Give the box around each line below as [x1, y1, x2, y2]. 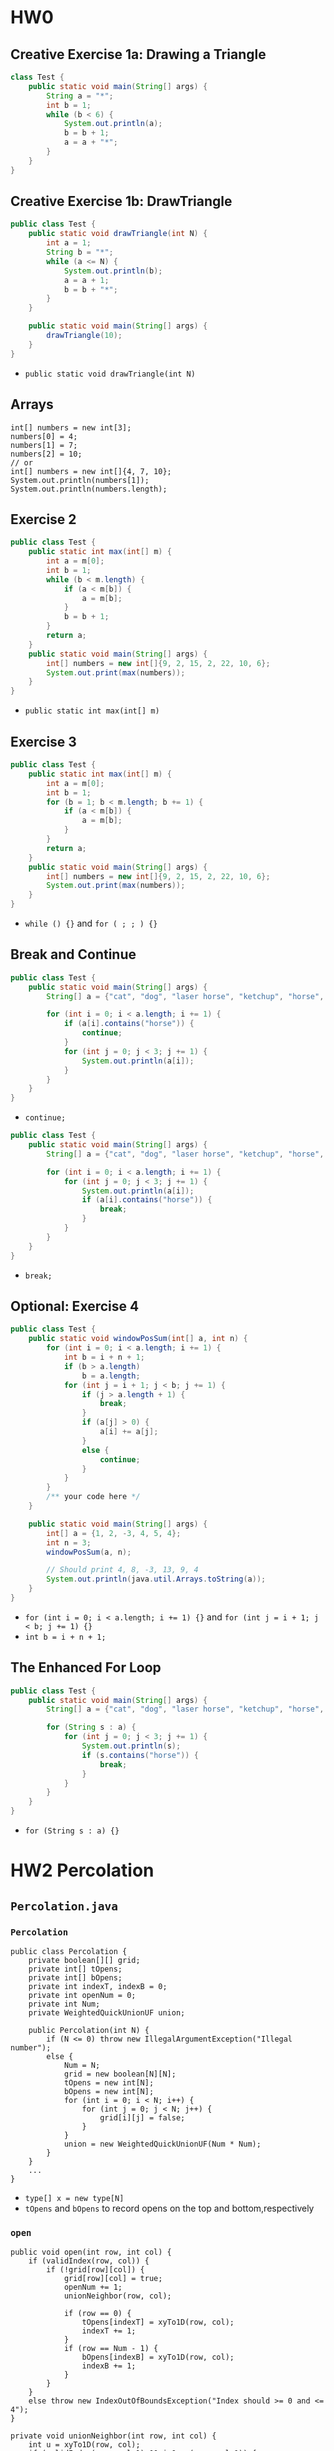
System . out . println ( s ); [81, 1741, 182, 1751]
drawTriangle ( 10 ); [46, 331, 123, 341]
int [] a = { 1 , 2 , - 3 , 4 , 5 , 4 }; [46, 1528, 182, 1538]
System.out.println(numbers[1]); [10, 475, 150, 485]
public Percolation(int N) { [28, 2025, 150, 2035]
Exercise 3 [10, 733, 77, 750]
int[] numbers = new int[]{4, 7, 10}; [10, 466, 172, 476]
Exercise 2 [10, 511, 77, 528]
